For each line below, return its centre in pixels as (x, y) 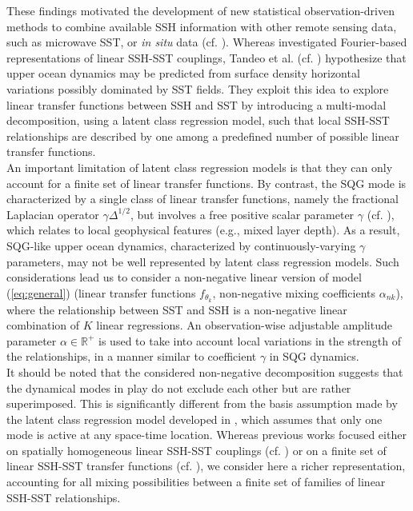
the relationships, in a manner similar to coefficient (132, 356)
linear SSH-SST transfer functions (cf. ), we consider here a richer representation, (206, 466)
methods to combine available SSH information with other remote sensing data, (202, 26)
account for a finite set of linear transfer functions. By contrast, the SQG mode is (206, 183)
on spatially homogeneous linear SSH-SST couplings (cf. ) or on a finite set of (196, 450)
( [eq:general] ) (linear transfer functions (101, 292)
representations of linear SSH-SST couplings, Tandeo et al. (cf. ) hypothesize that (206, 57)
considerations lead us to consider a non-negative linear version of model (184, 277)
